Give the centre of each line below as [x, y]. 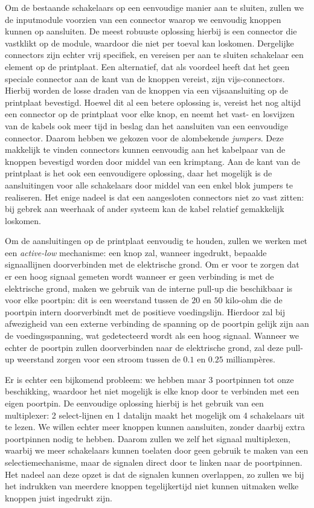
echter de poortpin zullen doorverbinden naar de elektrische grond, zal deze [144, 347]
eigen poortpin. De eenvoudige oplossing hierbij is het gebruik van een [134, 403]
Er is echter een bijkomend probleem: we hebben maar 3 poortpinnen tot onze [149, 379]
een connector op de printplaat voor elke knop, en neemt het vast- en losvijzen [150, 114]
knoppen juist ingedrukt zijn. [59, 497]
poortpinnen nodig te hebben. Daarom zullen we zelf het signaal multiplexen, [148, 438]
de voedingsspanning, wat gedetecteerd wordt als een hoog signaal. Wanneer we [152, 336]
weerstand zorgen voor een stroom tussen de [99, 359]
